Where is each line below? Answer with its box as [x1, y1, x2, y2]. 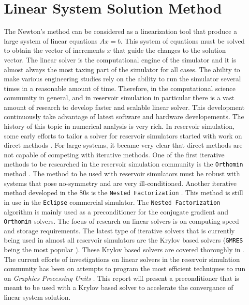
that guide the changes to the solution [113, 45, 226, 55]
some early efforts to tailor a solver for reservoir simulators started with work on [4, 130, 242, 140]
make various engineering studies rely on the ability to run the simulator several [4, 74, 241, 84]
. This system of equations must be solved [120, 35, 245, 46]
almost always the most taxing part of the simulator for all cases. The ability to [4, 64, 240, 74]
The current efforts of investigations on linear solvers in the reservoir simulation [4, 254, 240, 264]
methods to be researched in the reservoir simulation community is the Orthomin [4, 159, 243, 169]
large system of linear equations [4, 35, 98, 46]
